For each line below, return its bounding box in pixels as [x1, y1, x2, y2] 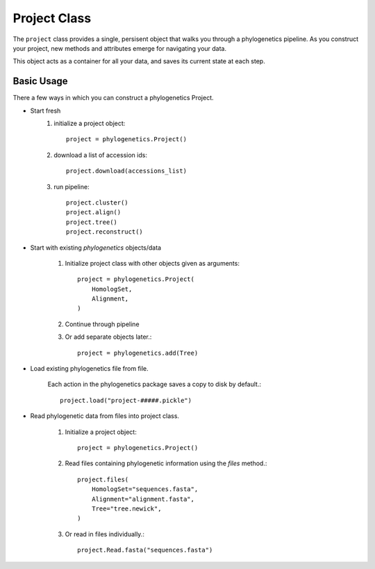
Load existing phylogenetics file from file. [30, 364, 149, 373]
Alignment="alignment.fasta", [91, 495, 194, 503]
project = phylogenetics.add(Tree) [77, 348, 199, 357]
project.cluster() [66, 198, 128, 207]
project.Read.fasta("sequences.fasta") [77, 546, 213, 554]
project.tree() [66, 218, 118, 226]
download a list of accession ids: [53, 150, 147, 159]
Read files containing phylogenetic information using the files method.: [65, 459, 267, 467]
